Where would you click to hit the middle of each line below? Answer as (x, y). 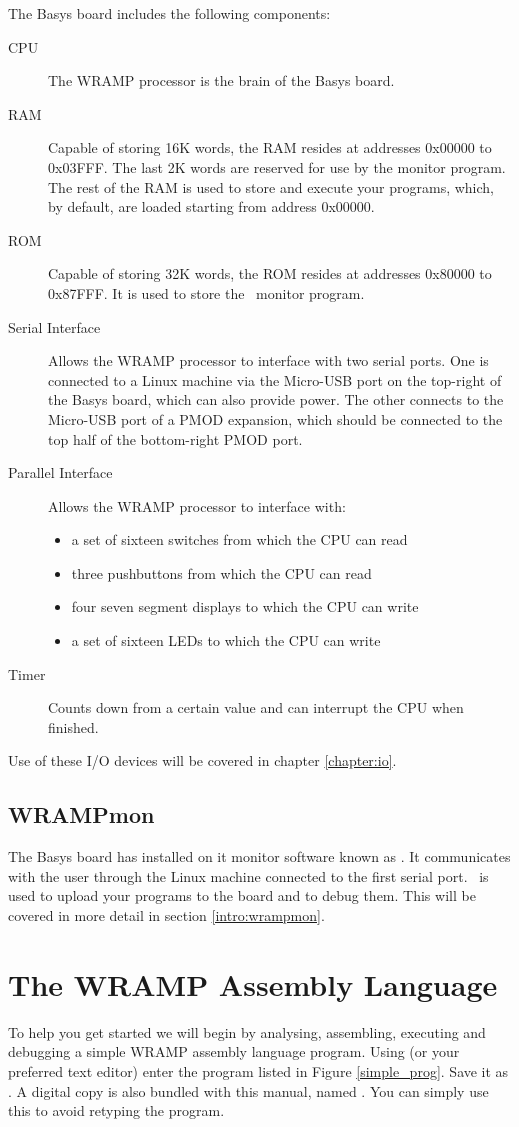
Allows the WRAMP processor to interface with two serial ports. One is (268, 360)
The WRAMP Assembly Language (253, 983)
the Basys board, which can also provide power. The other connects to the (276, 399)
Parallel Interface (60, 472)
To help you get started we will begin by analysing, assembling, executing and (247, 1031)
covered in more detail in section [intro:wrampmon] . (166, 915)
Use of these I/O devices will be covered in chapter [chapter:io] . (202, 760)
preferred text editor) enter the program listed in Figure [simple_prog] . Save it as (258, 1070)
